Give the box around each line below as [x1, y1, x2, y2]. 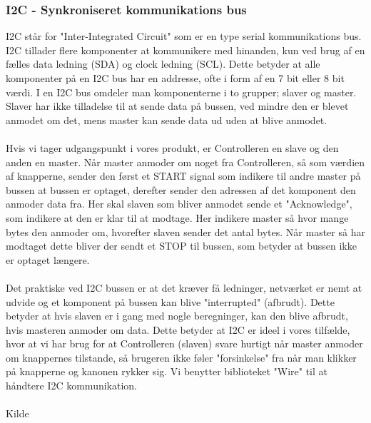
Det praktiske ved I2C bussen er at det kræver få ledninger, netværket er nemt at [6, 280, 362, 295]
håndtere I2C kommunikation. [6, 378, 138, 393]
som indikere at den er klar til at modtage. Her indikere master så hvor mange [6, 210, 349, 225]
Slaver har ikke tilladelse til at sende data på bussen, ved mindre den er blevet [6, 98, 349, 113]
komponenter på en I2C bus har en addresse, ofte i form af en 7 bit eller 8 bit [6, 71, 345, 85]
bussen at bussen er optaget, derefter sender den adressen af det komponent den [6, 182, 356, 197]
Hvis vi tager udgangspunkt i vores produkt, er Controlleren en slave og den [6, 140, 339, 155]
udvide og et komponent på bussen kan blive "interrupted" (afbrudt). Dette [6, 294, 335, 309]
